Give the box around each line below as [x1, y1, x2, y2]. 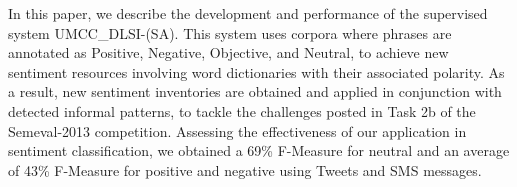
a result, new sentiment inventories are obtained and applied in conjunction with [8, 81, 502, 102]
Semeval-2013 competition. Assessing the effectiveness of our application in [8, 120, 467, 141]
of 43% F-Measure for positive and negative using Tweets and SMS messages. [8, 159, 482, 180]
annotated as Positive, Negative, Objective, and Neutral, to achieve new [8, 42, 449, 63]
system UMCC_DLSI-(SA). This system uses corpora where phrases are [8, 22, 452, 43]
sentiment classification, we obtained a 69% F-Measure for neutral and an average [8, 140, 510, 161]
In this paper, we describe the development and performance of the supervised [8, 3, 488, 23]
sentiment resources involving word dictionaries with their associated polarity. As [8, 61, 505, 82]
